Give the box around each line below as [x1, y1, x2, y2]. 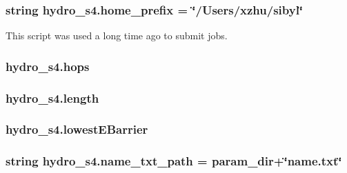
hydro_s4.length [6, 89, 99, 106]
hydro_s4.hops [6, 57, 90, 74]
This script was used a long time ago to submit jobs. [6, 28, 228, 43]
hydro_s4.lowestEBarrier [6, 121, 148, 138]
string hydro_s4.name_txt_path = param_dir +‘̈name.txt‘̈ [6, 152, 342, 170]
